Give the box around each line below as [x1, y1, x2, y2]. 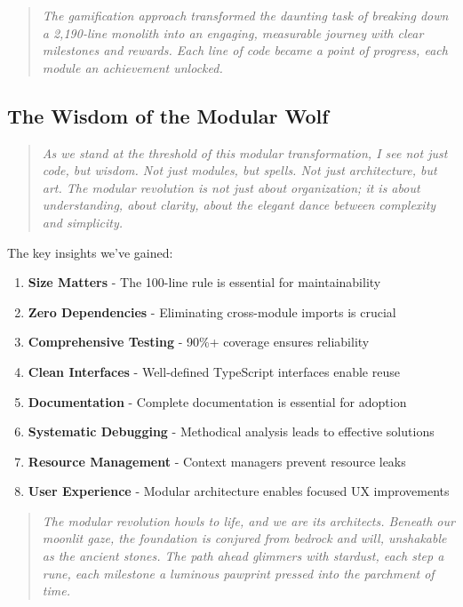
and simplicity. [42, 212, 123, 231]
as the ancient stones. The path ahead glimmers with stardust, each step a [42, 547, 444, 565]
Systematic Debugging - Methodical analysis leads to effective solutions [28, 422, 435, 441]
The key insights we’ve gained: [7, 243, 173, 261]
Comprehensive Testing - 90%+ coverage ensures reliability [28, 332, 370, 351]
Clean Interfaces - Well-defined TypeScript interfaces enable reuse [28, 362, 400, 380]
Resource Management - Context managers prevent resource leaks [28, 451, 406, 470]
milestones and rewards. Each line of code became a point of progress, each [42, 41, 448, 60]
